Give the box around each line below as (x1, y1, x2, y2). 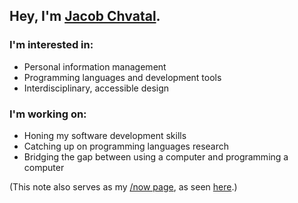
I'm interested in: (9, 38, 94, 52)
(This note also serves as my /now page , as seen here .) (9, 180, 238, 193)
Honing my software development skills (23, 129, 187, 141)
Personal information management (23, 60, 167, 73)
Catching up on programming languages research (23, 140, 230, 152)
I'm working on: (9, 107, 87, 121)
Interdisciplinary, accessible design (23, 82, 170, 94)
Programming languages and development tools (23, 71, 222, 83)
